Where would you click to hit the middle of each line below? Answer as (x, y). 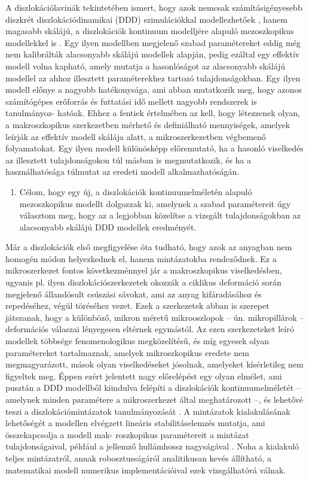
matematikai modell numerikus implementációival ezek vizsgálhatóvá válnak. (146, 470)
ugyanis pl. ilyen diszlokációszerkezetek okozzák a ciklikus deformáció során (143, 282)
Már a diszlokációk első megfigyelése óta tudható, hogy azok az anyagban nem (149, 247)
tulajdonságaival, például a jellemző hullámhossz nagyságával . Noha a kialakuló (152, 446)
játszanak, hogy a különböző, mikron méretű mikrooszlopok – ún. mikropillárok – (155, 317)
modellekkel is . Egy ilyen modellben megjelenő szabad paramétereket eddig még (153, 42)
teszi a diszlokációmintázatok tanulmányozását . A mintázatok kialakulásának (148, 411)
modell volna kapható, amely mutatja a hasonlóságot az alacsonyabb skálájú (146, 66)
